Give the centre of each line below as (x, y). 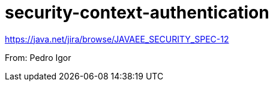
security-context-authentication (137, 13)
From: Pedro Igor (38, 57)
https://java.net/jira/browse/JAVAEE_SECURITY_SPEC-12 (117, 39)
